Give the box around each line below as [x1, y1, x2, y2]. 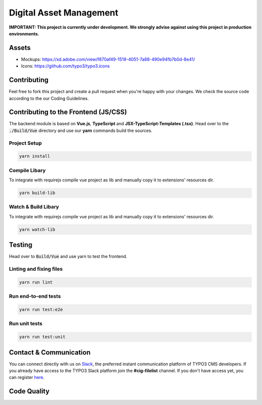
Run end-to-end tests [9, 293, 61, 300]
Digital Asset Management [9, 7, 118, 18]
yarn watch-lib [19, 227, 55, 232]
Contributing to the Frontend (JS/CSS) [9, 108, 127, 116]
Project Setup [9, 140, 42, 146]
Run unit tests [9, 320, 43, 327]
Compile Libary [9, 167, 46, 174]
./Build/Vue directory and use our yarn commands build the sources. [9, 128, 152, 133]
